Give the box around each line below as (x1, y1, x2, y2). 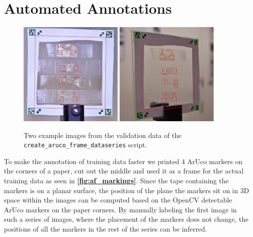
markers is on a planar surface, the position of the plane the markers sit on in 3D (4, 185, 249, 195)
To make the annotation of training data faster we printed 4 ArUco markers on (4, 156, 243, 166)
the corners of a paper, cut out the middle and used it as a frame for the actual (4, 166, 244, 176)
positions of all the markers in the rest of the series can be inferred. (4, 223, 207, 234)
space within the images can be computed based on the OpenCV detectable (4, 195, 232, 205)
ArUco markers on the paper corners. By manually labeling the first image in (4, 204, 237, 214)
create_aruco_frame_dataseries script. (24, 139, 147, 150)
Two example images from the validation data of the (24, 130, 182, 140)
